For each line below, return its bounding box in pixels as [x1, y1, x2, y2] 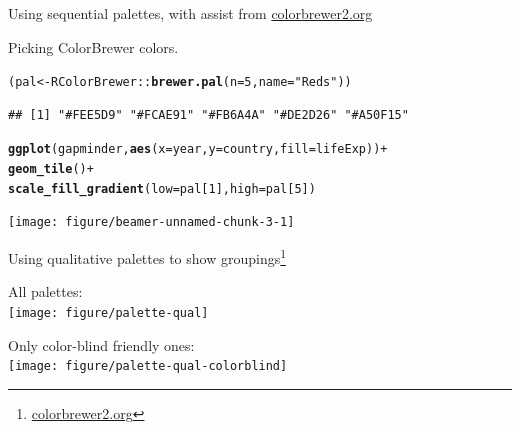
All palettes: [8, 281, 83, 302]
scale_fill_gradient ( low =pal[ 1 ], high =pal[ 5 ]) [8, 181, 316, 196]
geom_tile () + [8, 162, 94, 177]
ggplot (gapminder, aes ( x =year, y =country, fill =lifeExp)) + [8, 142, 388, 157]
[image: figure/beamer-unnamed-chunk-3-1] [8, 215, 295, 230]
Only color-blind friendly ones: [8, 334, 195, 355]
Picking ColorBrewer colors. [8, 36, 179, 57]
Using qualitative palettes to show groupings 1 [8, 245, 287, 268]
